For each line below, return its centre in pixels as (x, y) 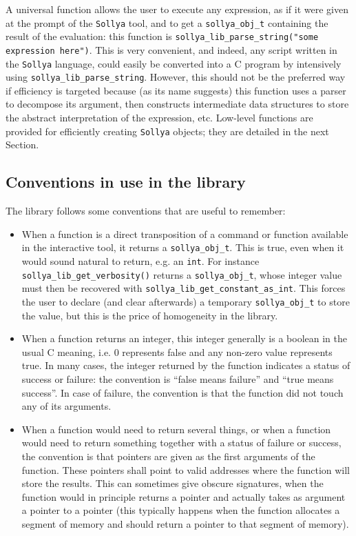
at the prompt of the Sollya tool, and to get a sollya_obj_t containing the (167, 22)
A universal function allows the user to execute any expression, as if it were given (177, 9)
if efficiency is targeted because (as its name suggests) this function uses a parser (176, 90)
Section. (22, 145)
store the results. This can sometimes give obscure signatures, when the (172, 483)
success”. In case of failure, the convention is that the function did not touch (182, 392)
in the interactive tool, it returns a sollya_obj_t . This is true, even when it (183, 247)
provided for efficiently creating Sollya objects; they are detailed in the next (167, 131)
